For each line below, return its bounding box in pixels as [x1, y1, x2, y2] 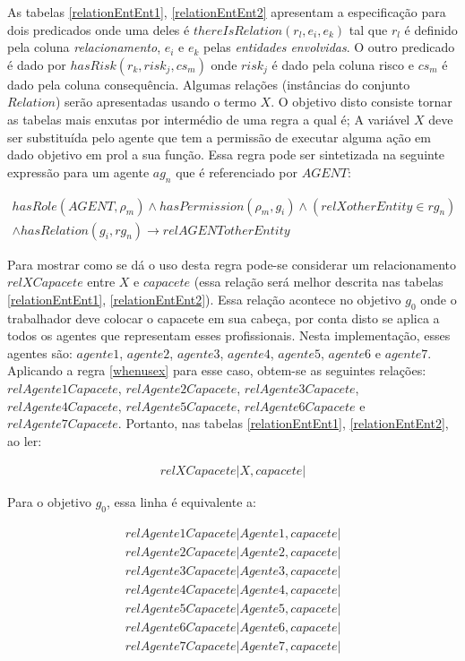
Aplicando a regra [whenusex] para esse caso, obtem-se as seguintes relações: [7, 361, 426, 380]
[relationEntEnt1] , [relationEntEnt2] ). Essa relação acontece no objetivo [7, 289, 401, 308]
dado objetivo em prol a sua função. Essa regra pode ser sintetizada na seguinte [7, 145, 445, 164]
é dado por [7, 55, 66, 73]
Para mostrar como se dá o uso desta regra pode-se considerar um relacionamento [7, 254, 457, 273]
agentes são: [7, 343, 73, 362]
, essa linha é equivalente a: [107, 493, 256, 511]
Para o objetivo [7, 493, 91, 511]
